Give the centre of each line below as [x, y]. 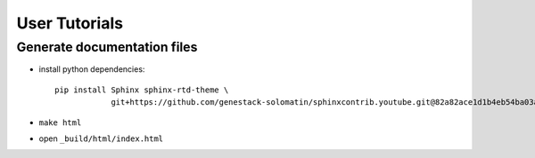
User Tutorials [70, 23]
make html [60, 122]
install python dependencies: [92, 69]
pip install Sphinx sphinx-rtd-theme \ [142, 90]
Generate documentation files [107, 47]
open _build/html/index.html [101, 138]
